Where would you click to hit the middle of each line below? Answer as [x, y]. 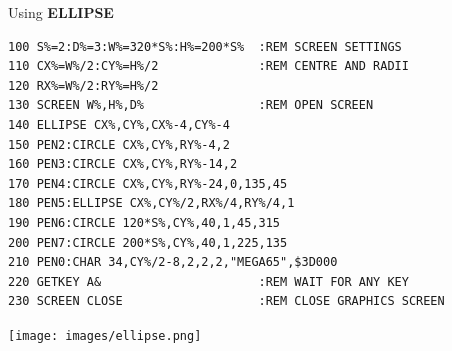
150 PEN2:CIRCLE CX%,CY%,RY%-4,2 [119, 144]
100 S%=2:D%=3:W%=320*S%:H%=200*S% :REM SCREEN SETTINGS [205, 46]
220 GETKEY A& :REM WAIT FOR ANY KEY [208, 281]
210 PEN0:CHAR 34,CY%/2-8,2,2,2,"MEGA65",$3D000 [173, 262]
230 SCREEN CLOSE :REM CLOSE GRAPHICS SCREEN [226, 301]
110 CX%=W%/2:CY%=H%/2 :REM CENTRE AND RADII [208, 66]
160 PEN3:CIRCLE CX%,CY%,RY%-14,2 [123, 164]
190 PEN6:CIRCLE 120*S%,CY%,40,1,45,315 [144, 222]
